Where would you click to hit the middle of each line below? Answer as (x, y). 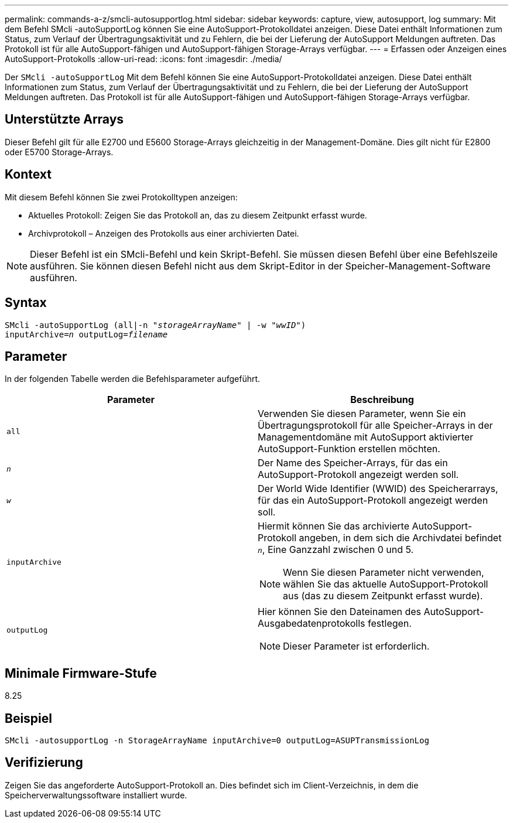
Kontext (28, 175)
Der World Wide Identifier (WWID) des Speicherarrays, (378, 489)
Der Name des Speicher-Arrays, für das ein (353, 463)
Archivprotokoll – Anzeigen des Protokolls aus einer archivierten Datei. (164, 233)
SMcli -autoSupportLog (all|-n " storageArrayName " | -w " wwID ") (155, 325)
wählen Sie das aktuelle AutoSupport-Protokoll (386, 584)
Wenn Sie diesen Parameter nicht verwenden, (384, 573)
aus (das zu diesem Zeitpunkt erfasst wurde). (383, 596)
